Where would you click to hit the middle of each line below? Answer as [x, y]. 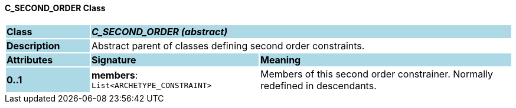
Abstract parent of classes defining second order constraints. [228, 45]
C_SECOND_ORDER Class [55, 8]
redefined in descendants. [318, 85]
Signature [114, 60]
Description [33, 45]
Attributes [30, 60]
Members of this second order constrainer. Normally [377, 74]
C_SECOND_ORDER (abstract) [159, 31]
